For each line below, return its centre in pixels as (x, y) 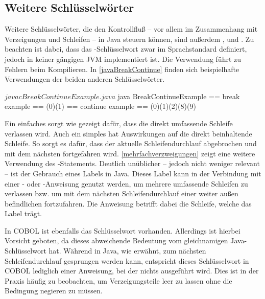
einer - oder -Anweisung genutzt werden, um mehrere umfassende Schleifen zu (126, 183)
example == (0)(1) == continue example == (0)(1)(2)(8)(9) (100, 106)
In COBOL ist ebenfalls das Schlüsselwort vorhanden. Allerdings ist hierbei (123, 230)
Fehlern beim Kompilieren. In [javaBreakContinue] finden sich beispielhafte (122, 69)
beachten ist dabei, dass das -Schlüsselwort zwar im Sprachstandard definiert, (126, 49)
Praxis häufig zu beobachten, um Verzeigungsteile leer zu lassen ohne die (118, 280)
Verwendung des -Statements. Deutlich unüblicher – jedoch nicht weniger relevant (132, 163)
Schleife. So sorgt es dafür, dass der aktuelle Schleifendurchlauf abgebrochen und (131, 143)
